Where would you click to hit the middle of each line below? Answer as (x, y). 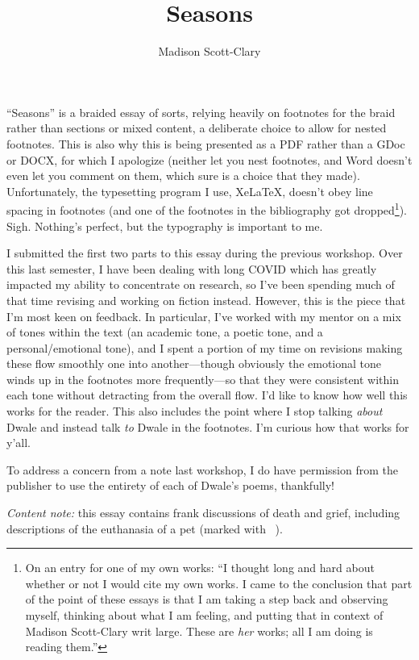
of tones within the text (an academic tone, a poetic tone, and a (165, 332)
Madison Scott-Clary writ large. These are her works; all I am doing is (199, 631)
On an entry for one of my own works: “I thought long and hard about (200, 568)
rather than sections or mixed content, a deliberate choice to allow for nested (197, 128)
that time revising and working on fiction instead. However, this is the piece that (206, 300)
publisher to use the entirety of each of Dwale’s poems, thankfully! (170, 485)
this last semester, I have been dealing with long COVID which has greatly (192, 268)
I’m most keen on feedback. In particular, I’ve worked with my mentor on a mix (204, 316)
